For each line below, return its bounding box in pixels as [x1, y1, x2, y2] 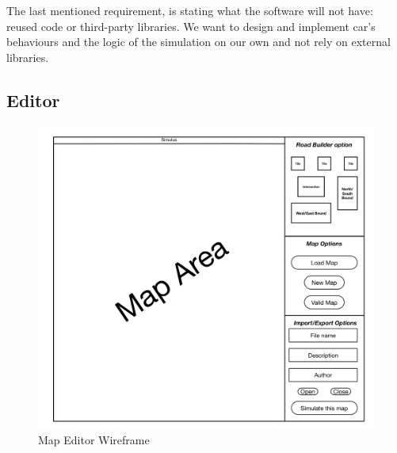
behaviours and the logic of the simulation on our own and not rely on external [6, 33, 391, 50]
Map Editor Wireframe [38, 432, 150, 448]
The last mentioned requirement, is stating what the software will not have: [6, 2, 373, 18]
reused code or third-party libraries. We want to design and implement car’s [6, 17, 376, 34]
